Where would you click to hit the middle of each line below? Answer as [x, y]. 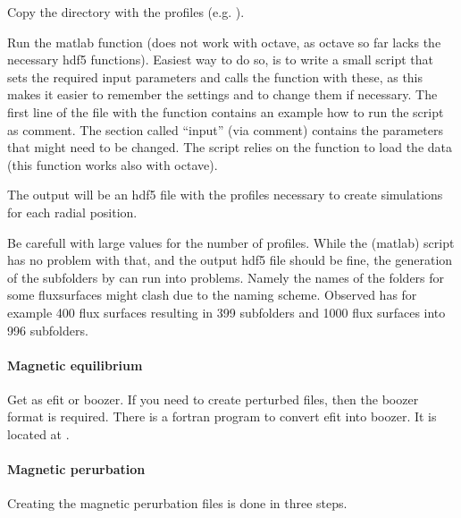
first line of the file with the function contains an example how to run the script [226, 111]
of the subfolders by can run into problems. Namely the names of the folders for [226, 277]
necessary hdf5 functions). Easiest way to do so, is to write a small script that [220, 59]
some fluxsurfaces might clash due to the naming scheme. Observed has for [212, 295]
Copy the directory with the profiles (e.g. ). [126, 12]
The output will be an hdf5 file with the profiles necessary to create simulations [225, 195]
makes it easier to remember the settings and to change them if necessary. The [222, 94]
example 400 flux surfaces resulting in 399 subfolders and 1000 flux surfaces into [226, 312]
